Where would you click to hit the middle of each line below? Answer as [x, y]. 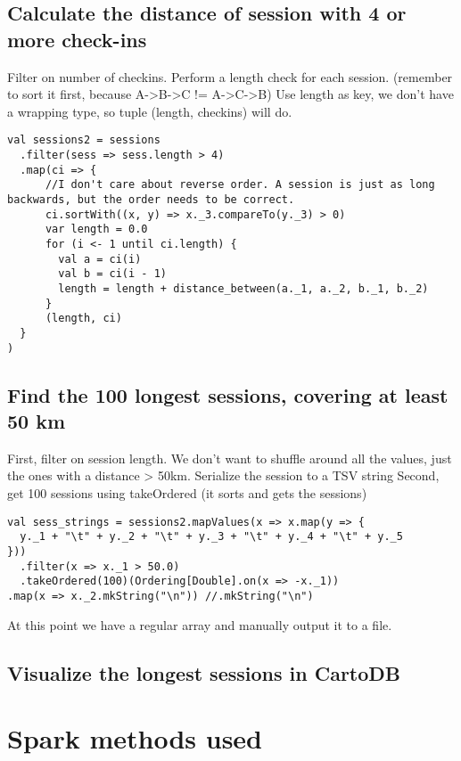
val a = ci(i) [100, 259]
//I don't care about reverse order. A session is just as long [240, 185]
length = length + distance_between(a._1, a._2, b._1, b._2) [243, 288]
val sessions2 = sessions [84, 140]
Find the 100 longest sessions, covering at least [228, 394]
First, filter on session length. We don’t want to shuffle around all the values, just [230, 458]
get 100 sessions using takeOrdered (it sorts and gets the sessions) [187, 493]
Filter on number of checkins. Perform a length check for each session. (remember [230, 76]
